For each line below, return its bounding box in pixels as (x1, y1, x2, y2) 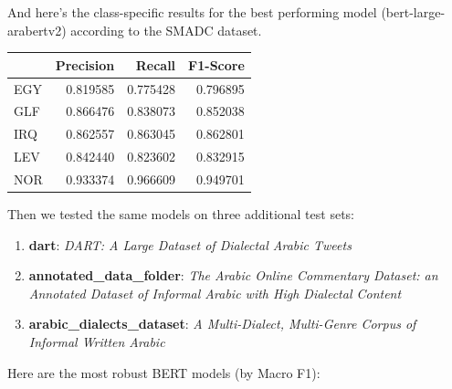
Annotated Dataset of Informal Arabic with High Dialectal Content (28, 283, 402, 302)
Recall (135, 55, 176, 74)
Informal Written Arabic (28, 331, 165, 351)
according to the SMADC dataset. (70, 20, 262, 39)
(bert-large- (381, 3, 446, 21)
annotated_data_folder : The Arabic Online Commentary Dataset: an (28, 266, 438, 285)
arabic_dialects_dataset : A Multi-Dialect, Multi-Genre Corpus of (28, 314, 416, 333)
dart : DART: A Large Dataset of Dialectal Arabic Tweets (28, 235, 352, 254)
